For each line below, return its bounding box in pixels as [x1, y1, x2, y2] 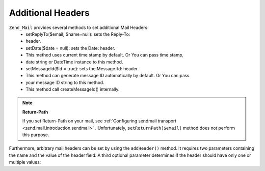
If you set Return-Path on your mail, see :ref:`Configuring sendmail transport [22, 118, 177, 124]
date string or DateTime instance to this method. [26, 59, 123, 65]
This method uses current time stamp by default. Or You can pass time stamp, [26, 52, 184, 58]
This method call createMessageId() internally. [26, 86, 120, 92]
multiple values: [9, 159, 41, 165]
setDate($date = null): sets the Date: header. [26, 45, 115, 51]
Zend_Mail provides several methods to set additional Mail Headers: [9, 25, 149, 30]
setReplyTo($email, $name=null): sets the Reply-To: [26, 31, 130, 37]
